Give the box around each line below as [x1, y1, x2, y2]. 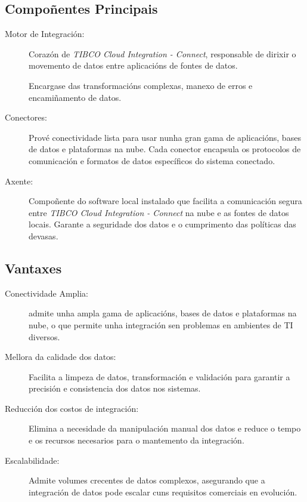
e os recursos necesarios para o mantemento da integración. [29, 434, 244, 446]
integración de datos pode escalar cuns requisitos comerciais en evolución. [29, 485, 297, 498]
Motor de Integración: [5, 27, 85, 40]
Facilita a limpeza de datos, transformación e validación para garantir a [29, 370, 290, 383]
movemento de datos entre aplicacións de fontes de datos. [29, 59, 238, 72]
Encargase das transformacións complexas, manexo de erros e [29, 79, 253, 91]
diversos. [29, 330, 60, 343]
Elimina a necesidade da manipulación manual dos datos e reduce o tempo [29, 422, 301, 435]
